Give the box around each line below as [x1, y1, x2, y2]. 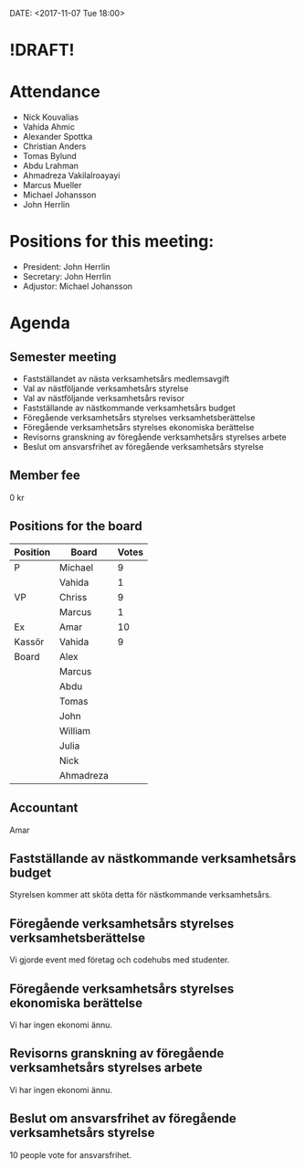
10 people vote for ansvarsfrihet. [9, 1149, 132, 1160]
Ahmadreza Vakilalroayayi [22, 170, 121, 181]
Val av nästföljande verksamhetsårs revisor [22, 393, 185, 404]
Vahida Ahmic [22, 122, 76, 133]
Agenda [9, 313, 70, 334]
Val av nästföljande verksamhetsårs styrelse [22, 383, 189, 394]
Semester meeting [9, 349, 117, 365]
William [58, 724, 91, 737]
